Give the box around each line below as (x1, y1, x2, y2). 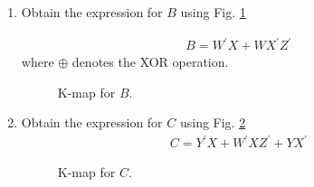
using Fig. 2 (179, 113, 246, 132)
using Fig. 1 (180, 3, 246, 21)
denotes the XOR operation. (71, 52, 229, 71)
